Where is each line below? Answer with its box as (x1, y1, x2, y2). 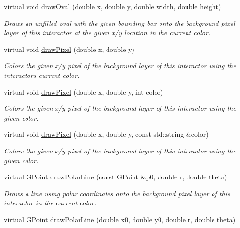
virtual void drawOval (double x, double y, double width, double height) (4, 1, 221, 11)
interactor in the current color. (4, 198, 97, 208)
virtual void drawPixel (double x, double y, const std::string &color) (4, 129, 209, 139)
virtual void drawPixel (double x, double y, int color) (4, 86, 163, 97)
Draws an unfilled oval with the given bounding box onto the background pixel (4, 18, 235, 28)
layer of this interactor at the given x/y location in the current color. (4, 27, 211, 38)
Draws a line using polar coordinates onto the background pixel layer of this (4, 188, 230, 198)
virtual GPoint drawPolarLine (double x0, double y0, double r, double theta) (4, 214, 236, 224)
